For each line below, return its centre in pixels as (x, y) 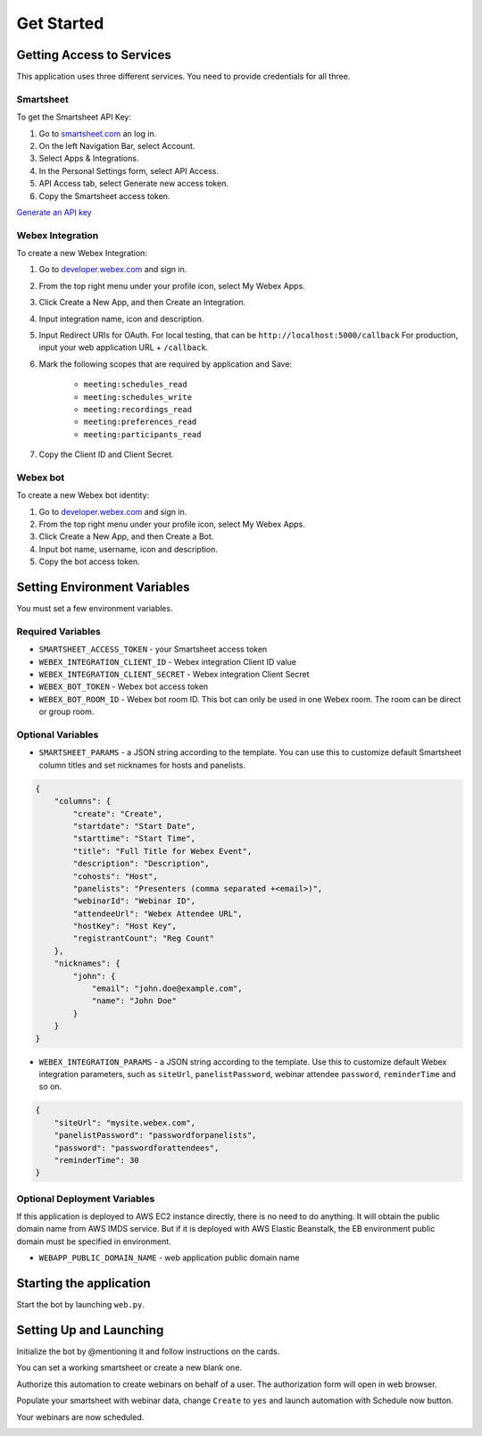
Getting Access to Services (94, 55)
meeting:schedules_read (135, 385)
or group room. (66, 712)
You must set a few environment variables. (95, 609)
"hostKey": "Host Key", (125, 926)
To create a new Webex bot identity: (83, 495)
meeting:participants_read (142, 434)
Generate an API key (54, 212)
